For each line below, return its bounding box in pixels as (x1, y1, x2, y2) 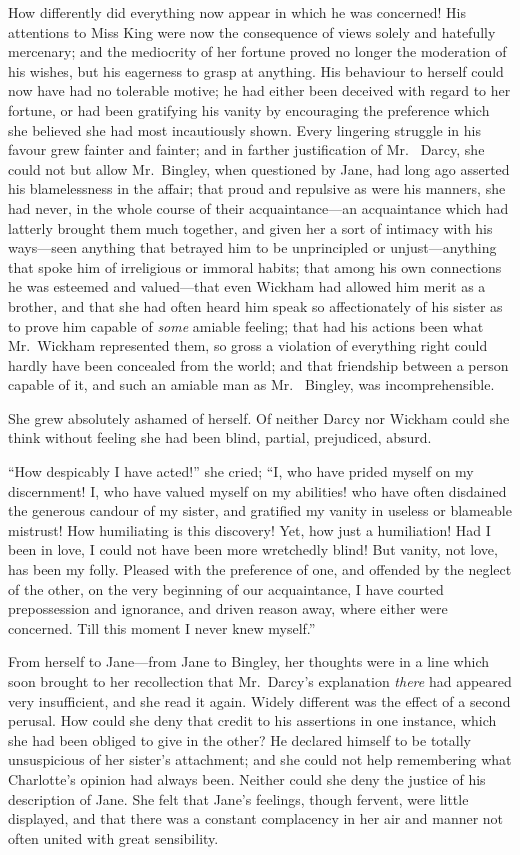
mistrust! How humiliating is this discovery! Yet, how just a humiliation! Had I (8, 519, 491, 540)
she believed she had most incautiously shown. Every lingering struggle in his (8, 119, 481, 140)
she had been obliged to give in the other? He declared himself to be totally (8, 729, 471, 750)
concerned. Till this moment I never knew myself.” (8, 617, 316, 638)
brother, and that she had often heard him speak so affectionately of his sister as (8, 295, 503, 316)
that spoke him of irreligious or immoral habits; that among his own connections (8, 256, 502, 277)
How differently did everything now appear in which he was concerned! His (8, 2, 467, 22)
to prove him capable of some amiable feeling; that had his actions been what (8, 315, 484, 336)
